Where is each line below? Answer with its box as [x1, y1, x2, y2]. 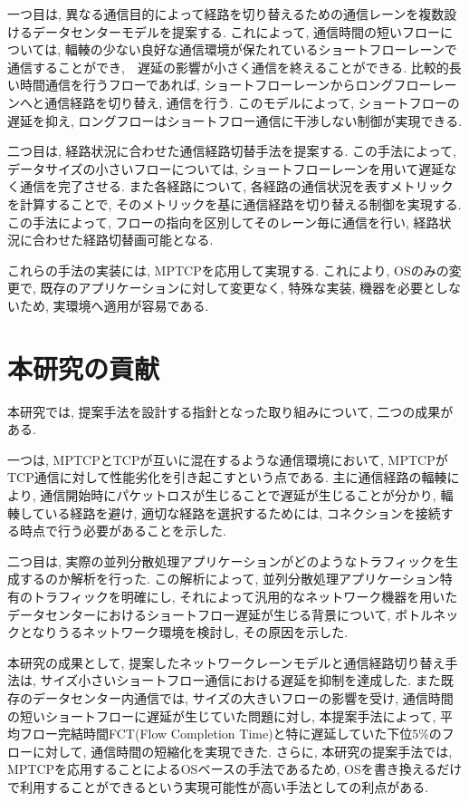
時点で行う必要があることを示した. [19, 521, 226, 540]
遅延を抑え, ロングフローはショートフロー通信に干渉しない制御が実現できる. [7, 111, 463, 130]
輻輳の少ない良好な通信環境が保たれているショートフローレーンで [64, 40, 457, 59]
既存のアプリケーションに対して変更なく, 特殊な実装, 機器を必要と [40, 278, 435, 297]
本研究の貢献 [7, 349, 160, 386]
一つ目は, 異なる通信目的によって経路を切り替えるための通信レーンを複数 [7, 5, 445, 23]
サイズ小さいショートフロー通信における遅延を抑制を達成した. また [40, 671, 441, 690]
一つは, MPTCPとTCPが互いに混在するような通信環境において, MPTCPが [7, 449, 448, 469]
